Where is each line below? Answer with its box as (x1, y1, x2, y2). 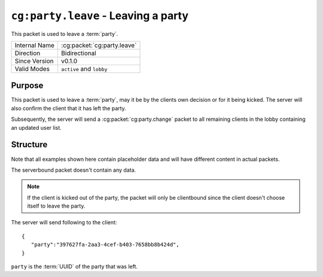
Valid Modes (14, 65, 50, 73)
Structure (11, 139, 48, 150)
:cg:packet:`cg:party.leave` (60, 41, 137, 49)
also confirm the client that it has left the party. (11, 105, 127, 112)
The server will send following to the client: (11, 219, 117, 226)
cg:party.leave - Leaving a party (11, 9, 188, 22)
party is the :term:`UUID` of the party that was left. (11, 263, 138, 270)
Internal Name (14, 41, 55, 49)
